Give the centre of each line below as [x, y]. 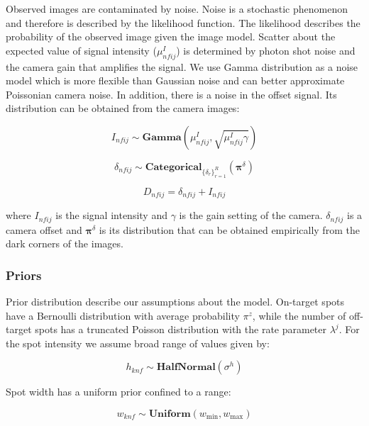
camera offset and [44, 229]
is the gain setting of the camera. [251, 215]
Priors [24, 275]
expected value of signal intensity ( [81, 50]
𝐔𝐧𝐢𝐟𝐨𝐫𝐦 [170, 414]
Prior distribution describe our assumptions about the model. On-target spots [175, 302]
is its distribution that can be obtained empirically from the [229, 229]
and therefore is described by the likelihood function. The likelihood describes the [183, 22]
